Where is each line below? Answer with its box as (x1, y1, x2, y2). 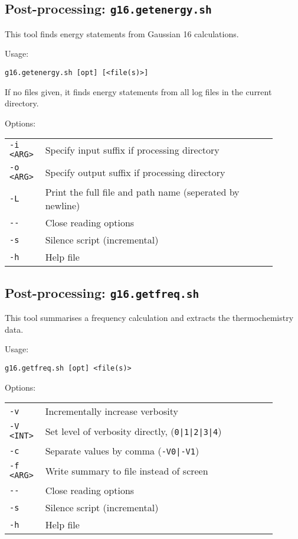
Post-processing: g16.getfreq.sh (5, 283, 199, 301)
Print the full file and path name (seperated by (45, 185, 240, 199)
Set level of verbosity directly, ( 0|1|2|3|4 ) (45, 424, 222, 438)
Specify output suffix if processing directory (45, 165, 225, 179)
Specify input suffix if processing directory (45, 142, 220, 157)
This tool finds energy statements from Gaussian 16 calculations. (5, 27, 239, 40)
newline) (45, 199, 80, 213)
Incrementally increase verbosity (45, 404, 178, 418)
